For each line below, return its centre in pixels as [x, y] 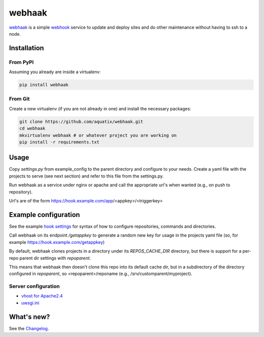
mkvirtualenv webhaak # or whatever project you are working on [98, 135]
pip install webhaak [44, 85]
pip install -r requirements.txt [59, 142]
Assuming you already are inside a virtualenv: [55, 72]
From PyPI [22, 62]
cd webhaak [32, 129]
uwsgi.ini [30, 303]
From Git [20, 99]
